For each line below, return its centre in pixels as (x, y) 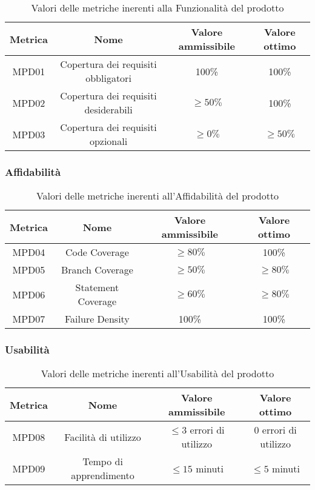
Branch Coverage (97, 270)
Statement (97, 287)
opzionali (108, 141)
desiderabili (108, 109)
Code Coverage (97, 252)
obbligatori (108, 78)
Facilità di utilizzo (103, 437)
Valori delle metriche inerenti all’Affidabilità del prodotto (157, 196)
